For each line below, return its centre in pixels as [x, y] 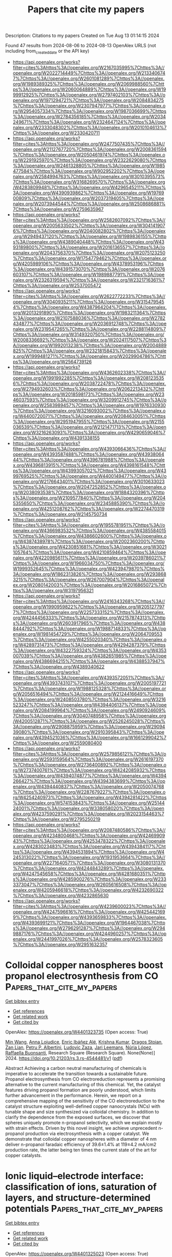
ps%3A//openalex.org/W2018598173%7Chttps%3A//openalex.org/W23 [89, 394]
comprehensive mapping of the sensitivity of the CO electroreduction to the [85, 1101]
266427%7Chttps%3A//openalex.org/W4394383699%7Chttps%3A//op [89, 781]
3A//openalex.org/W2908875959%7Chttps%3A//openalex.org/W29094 [89, 726]
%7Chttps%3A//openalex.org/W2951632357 [60, 944]
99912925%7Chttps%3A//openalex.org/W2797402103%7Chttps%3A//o [89, 95]
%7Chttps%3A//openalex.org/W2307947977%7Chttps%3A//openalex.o [89, 106]
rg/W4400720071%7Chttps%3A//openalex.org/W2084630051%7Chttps [89, 416]
